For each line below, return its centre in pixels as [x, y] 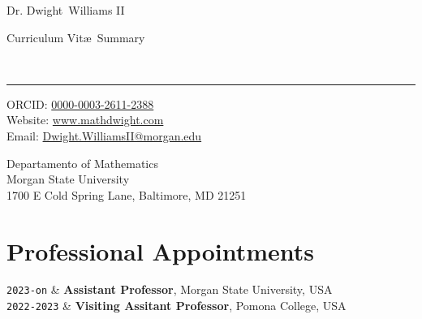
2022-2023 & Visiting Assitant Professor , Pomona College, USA [177, 306]
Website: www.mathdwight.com [85, 120]
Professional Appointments [160, 250]
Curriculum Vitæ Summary [76, 37]
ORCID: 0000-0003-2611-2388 [80, 103]
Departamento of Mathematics [82, 163]
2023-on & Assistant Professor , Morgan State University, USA [170, 289]
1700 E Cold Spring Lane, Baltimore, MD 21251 [127, 194]
